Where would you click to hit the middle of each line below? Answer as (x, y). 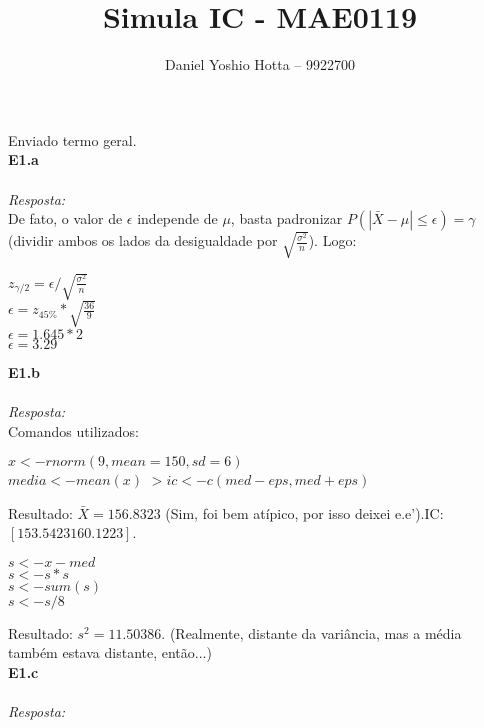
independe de (177, 218)
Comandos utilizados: (73, 430)
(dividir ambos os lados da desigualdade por (143, 240)
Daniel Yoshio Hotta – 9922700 (260, 64)
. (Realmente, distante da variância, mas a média (311, 632)
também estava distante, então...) (110, 652)
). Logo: (332, 240)
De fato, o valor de (65, 218)
